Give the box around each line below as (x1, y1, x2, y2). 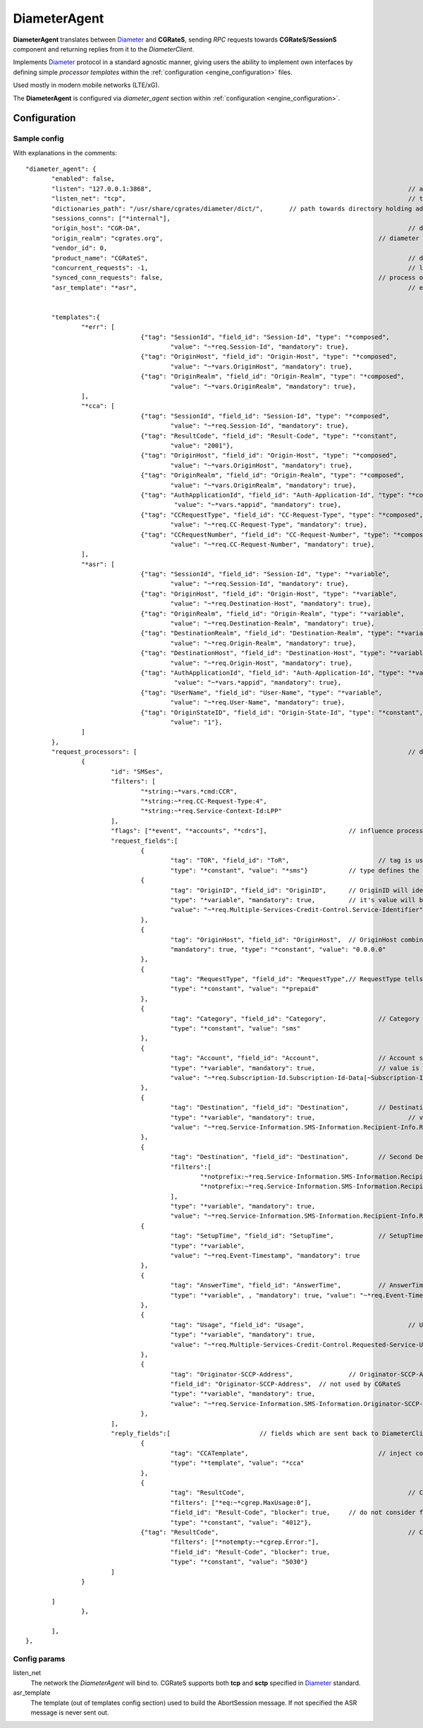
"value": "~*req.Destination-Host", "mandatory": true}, (170, 600, 372, 608)
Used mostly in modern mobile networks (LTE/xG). (13, 81, 160, 90)
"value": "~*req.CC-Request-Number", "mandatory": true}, (170, 540, 375, 548)
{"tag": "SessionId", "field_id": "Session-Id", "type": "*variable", (140, 570, 391, 578)
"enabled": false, (51, 175, 116, 183)
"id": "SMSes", (110, 767, 164, 776)
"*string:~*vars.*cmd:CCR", (140, 787, 238, 796)
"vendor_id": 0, (51, 244, 108, 252)
